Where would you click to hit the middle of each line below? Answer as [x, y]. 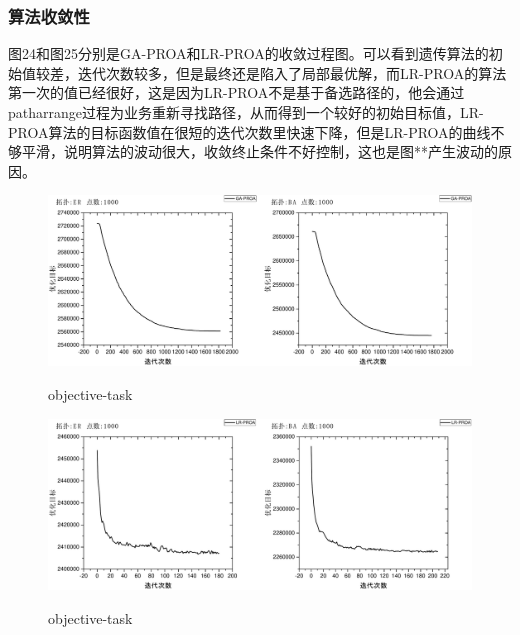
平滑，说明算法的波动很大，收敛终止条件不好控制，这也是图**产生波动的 [259, 151]
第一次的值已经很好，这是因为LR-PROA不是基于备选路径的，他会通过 [236, 92]
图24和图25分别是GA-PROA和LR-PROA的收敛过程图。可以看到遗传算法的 [248, 53]
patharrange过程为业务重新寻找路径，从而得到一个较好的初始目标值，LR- [246, 112]
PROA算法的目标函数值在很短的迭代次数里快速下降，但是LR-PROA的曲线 [249, 131]
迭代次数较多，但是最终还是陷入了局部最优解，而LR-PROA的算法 [292, 72]
